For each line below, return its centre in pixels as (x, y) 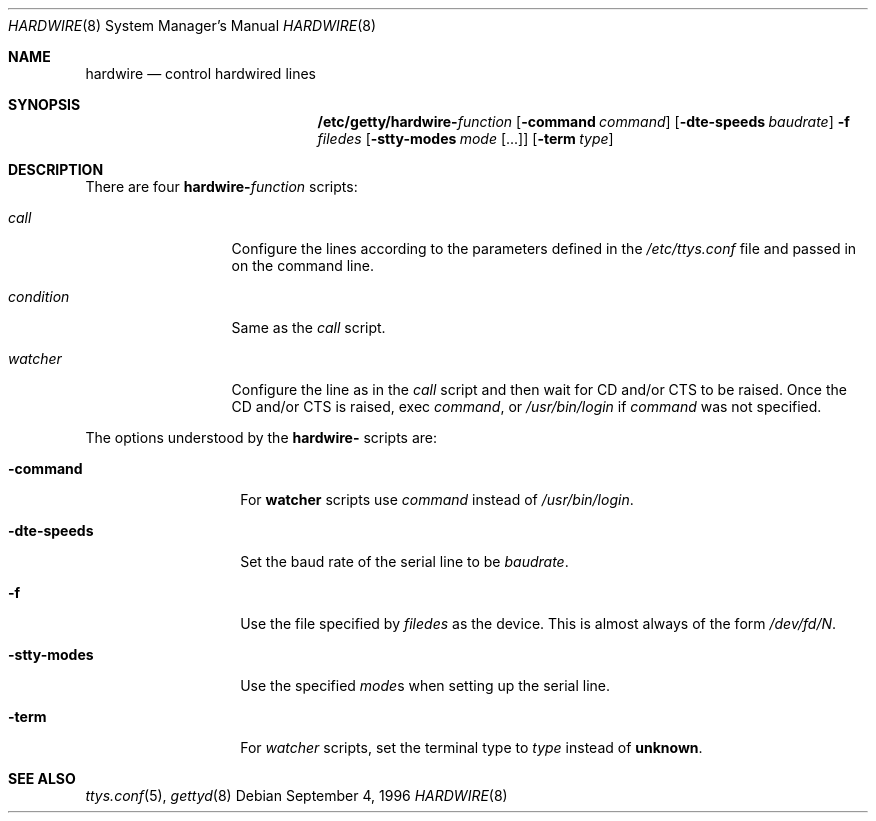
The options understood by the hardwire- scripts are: (261, 437)
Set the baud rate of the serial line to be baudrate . (404, 561)
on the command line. (302, 265)
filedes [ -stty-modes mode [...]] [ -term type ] (465, 138)
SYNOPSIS (44, 104)
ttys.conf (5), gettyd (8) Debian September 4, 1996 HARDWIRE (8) (296, 795)
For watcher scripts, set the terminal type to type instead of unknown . (471, 747)
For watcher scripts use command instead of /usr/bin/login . (437, 499)
